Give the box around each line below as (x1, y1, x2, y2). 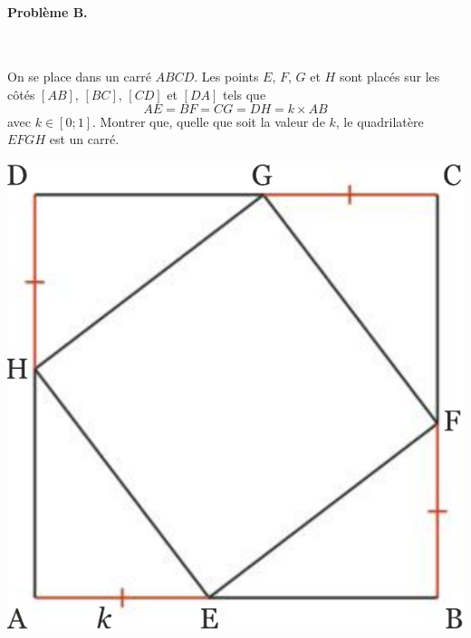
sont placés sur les (339, 67, 440, 86)
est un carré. (49, 130, 120, 149)
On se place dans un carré (7, 67, 151, 86)
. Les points (194, 67, 259, 86)
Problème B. (7, 2, 88, 21)
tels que (222, 84, 266, 103)
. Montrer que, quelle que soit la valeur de (91, 111, 325, 130)
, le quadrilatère (335, 111, 424, 130)
